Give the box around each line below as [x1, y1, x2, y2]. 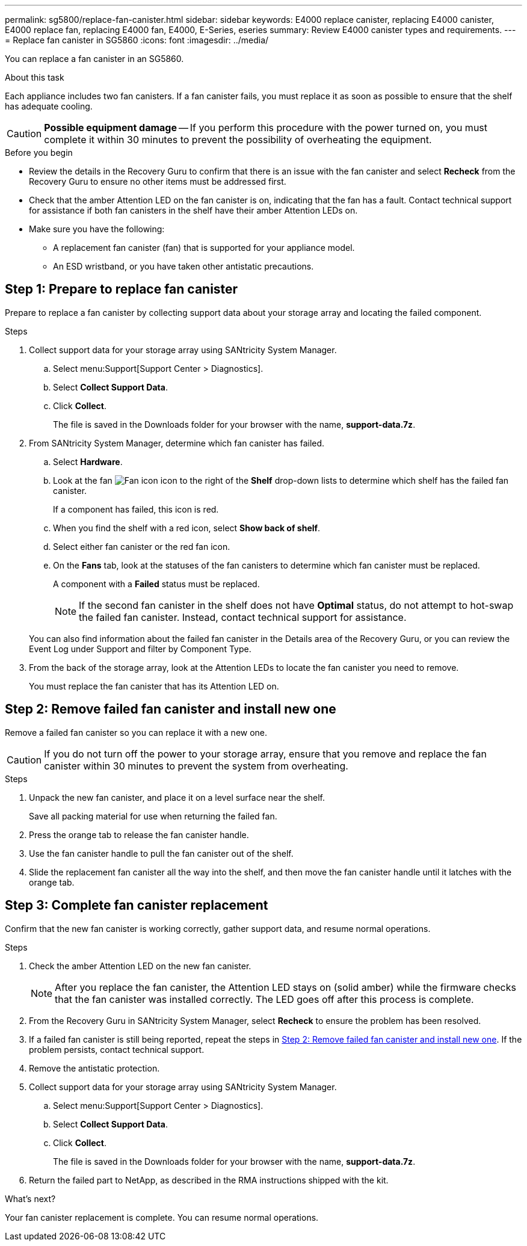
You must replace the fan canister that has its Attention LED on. [29, 680, 279, 691]
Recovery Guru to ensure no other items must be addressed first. [29, 176, 286, 187]
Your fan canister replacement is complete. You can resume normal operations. [5, 1212, 319, 1223]
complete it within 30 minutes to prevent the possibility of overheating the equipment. [44, 134, 432, 146]
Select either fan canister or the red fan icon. [53, 541, 230, 552]
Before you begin [5, 147, 73, 158]
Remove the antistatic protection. [29, 1062, 160, 1073]
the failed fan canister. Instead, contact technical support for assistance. [79, 611, 407, 623]
